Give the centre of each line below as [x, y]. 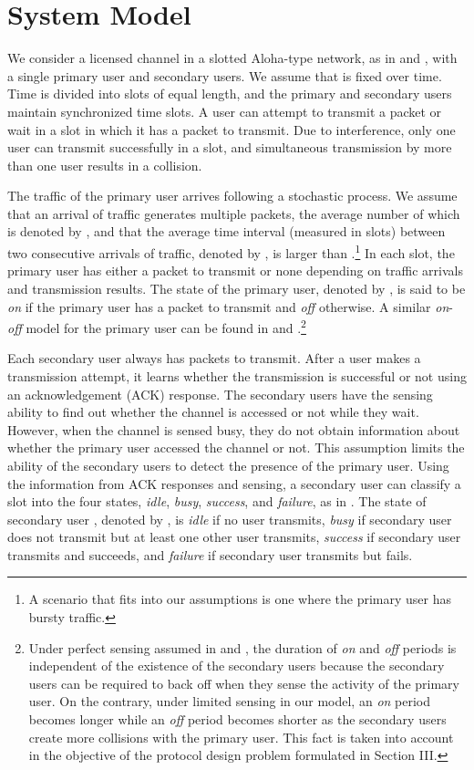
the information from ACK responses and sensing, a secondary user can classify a [234, 483]
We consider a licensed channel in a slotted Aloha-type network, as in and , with [232, 58]
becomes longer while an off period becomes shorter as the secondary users [237, 719]
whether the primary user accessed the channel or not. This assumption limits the [236, 447]
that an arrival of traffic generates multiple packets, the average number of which [234, 213]
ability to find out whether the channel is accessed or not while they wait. [213, 412]
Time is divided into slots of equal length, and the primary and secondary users [230, 94]
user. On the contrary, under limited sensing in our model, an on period [230, 701]
